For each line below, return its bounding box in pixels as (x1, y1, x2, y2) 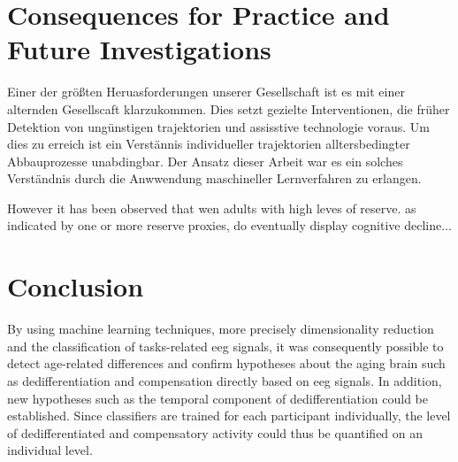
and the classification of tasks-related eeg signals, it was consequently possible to (7, 336, 444, 355)
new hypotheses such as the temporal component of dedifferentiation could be (7, 389, 428, 407)
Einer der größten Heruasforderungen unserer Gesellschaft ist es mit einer (7, 82, 405, 101)
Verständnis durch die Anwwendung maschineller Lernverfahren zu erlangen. (7, 169, 422, 188)
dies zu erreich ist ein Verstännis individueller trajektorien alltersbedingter (7, 135, 410, 153)
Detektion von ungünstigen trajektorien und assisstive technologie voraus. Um (7, 117, 430, 135)
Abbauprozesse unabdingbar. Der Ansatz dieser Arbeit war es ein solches (7, 151, 403, 170)
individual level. (7, 441, 93, 459)
